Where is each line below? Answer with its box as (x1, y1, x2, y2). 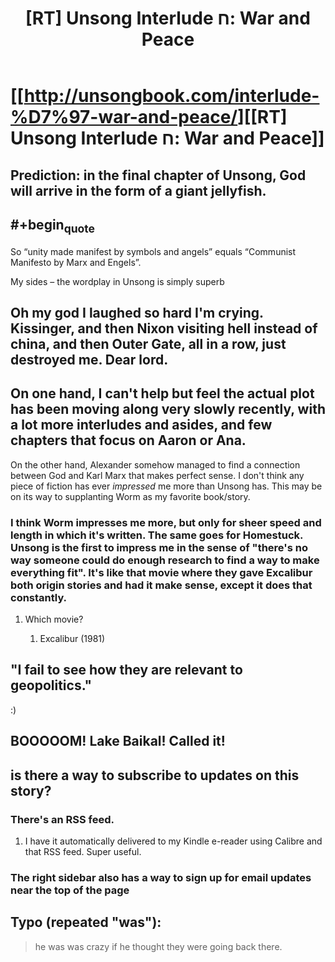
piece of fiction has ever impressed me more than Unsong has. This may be (10, 480, 323, 492)
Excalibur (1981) (39, 633, 106, 645)
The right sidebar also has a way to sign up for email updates (10, 870, 312, 884)
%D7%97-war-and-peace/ (10, 106, 238, 129)
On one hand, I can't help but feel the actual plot (10, 385, 315, 402)
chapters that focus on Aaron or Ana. (10, 432, 247, 449)
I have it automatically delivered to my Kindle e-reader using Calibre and (24, 835, 323, 847)
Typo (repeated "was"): (10, 914, 162, 931)
